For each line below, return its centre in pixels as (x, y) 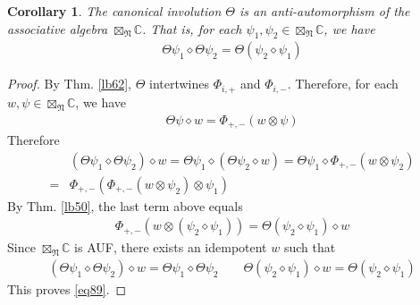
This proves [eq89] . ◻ (67, 289)
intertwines (180, 84)
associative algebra (58, 28)
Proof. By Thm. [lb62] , (70, 84)
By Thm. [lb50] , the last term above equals (125, 205)
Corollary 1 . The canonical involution (114, 11)
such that (310, 247)
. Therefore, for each (343, 84)
